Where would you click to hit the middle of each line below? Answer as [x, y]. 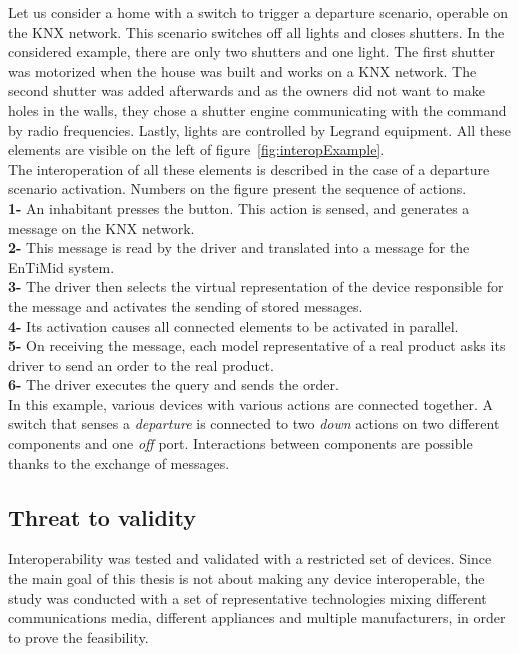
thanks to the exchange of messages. [119, 462]
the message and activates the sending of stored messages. [185, 305]
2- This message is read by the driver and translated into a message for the [239, 247]
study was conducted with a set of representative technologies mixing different [247, 597]
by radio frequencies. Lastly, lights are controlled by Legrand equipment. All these [259, 129]
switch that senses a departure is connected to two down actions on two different [254, 423]
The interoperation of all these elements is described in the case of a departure [249, 168]
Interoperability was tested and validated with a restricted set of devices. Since [250, 558]
